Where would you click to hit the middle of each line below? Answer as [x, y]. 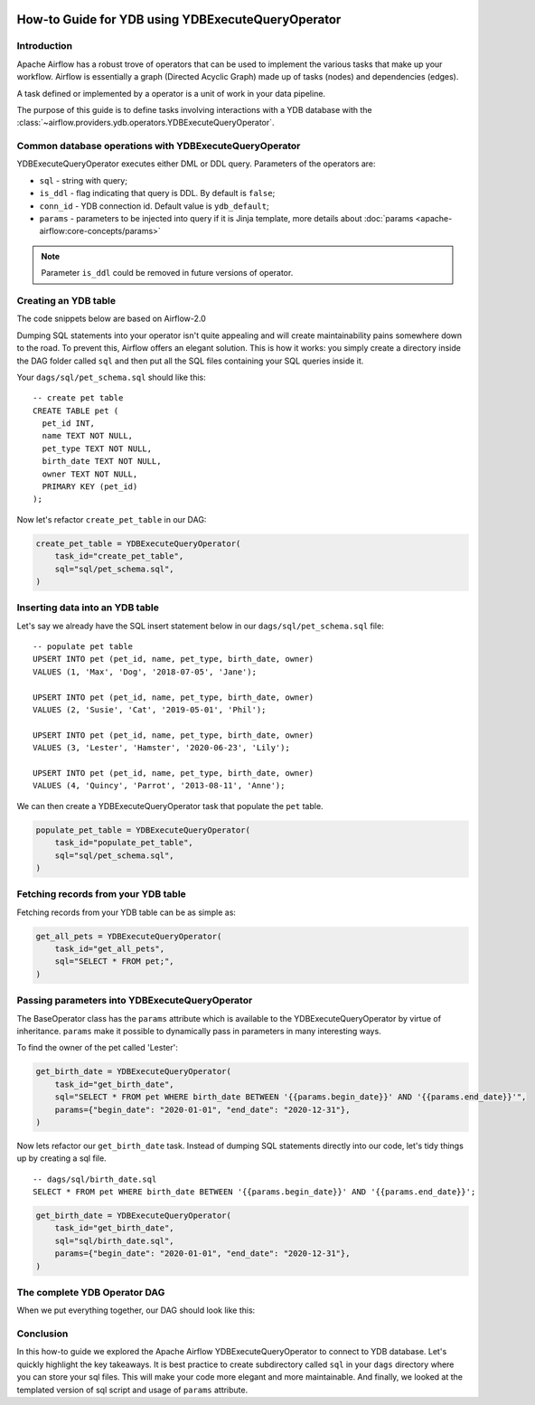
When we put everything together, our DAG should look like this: [136, 1310]
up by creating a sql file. [62, 1158]
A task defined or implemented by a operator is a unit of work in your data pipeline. [171, 93]
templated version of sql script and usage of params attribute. [132, 1390]
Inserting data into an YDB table [88, 608]
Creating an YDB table [66, 300]
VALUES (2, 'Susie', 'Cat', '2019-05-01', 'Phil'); [150, 710]
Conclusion [42, 1334]
